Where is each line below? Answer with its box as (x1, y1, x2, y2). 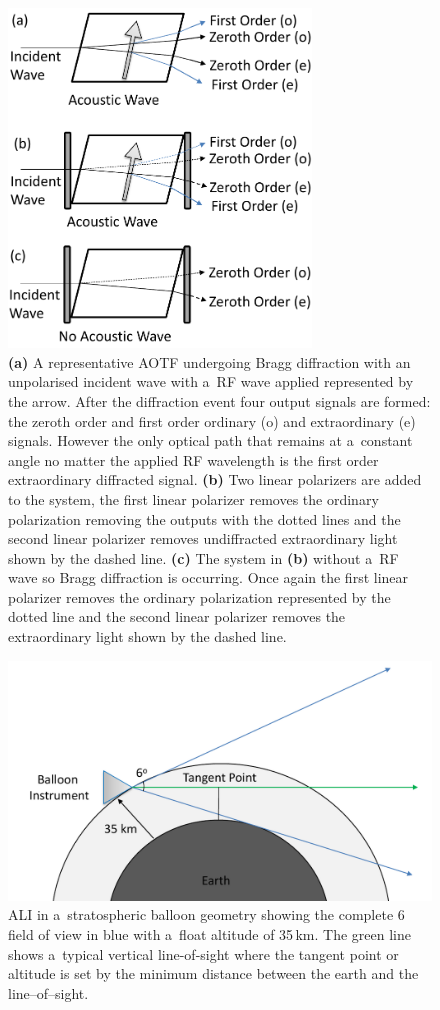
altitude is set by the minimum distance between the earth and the (8, 963, 419, 984)
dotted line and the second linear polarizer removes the (8, 606, 346, 627)
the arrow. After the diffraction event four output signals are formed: (8, 390, 431, 411)
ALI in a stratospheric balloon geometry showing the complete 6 (8, 904, 405, 925)
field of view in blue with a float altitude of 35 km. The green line (8, 924, 411, 944)
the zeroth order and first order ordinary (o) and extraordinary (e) (8, 410, 416, 431)
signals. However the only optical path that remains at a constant (8, 430, 413, 451)
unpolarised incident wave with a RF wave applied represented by (8, 371, 414, 392)
